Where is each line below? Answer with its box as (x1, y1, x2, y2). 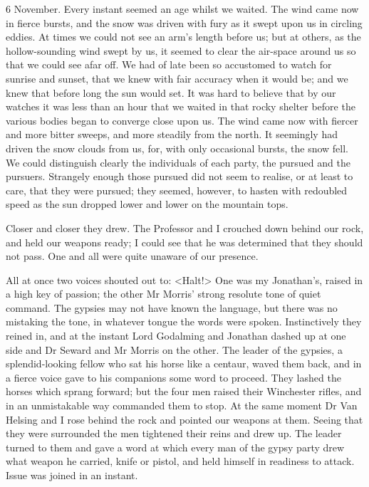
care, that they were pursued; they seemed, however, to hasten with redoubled (6, 182, 348, 197)
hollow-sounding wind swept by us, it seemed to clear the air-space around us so (6, 43, 356, 58)
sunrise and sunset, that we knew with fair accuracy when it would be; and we (6, 70, 348, 85)
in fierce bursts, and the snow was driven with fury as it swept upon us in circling (6, 15, 363, 30)
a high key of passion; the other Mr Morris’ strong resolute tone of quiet (6, 286, 321, 301)
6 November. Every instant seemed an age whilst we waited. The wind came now (6, 1, 359, 16)
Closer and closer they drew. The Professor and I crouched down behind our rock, (6, 220, 364, 235)
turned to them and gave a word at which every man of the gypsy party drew (6, 439, 345, 454)
